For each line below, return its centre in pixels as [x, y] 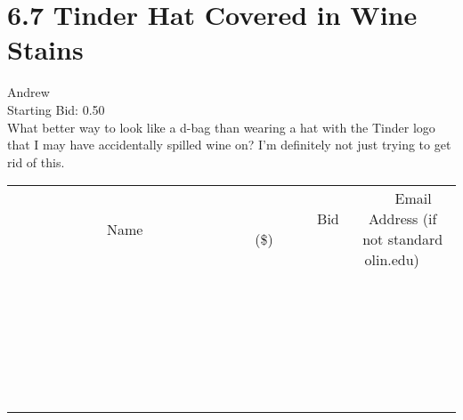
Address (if [403, 219]
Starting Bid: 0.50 [56, 109]
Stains [45, 49]
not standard [403, 239]
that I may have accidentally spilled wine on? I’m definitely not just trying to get [229, 145]
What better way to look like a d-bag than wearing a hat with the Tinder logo [221, 127]
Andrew [28, 92]
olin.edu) [392, 260]
